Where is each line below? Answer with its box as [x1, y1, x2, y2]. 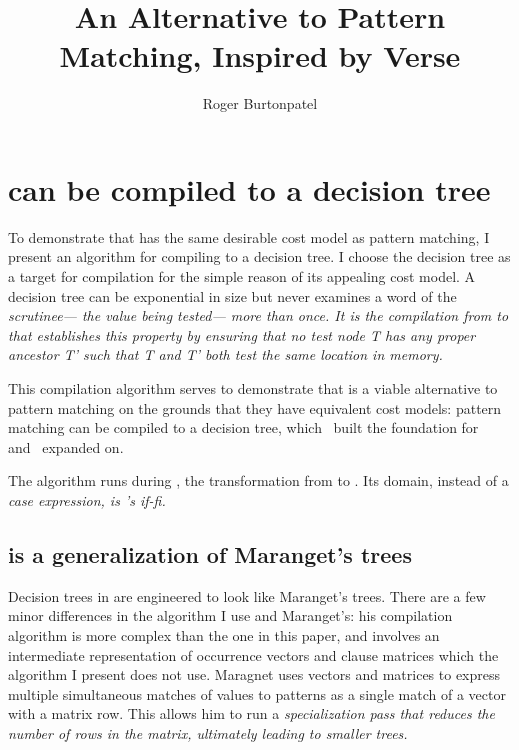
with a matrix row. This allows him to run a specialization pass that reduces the [8, 703, 495, 724]
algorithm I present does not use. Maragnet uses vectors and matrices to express [8, 664, 501, 685]
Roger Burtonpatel [202, 93, 318, 114]
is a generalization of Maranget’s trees [8, 538, 412, 569]
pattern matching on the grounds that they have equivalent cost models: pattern [8, 397, 502, 418]
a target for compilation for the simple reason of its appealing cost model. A [8, 266, 476, 287]
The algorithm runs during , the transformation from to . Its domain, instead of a [8, 470, 509, 491]
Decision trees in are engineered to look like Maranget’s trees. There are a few [8, 585, 486, 606]
